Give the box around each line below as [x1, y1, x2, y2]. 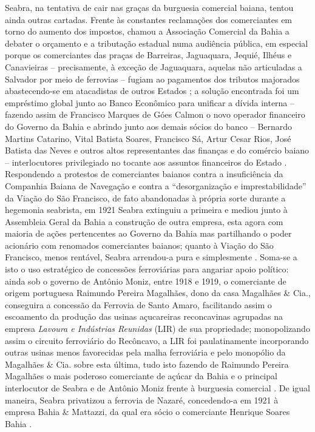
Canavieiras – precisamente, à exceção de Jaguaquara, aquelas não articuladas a [5, 60, 302, 73]
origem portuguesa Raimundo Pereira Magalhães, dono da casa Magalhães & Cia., [5, 286, 311, 299]
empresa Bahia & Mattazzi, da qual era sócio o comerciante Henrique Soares [5, 405, 290, 418]
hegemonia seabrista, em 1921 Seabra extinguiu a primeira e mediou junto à [5, 203, 288, 216]
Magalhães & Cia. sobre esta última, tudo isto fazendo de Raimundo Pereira [5, 357, 289, 370]
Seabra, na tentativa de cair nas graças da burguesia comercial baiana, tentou [5, 1, 294, 13]
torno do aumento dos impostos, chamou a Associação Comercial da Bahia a [5, 25, 290, 38]
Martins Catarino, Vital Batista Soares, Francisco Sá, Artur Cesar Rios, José [5, 132, 291, 144]
